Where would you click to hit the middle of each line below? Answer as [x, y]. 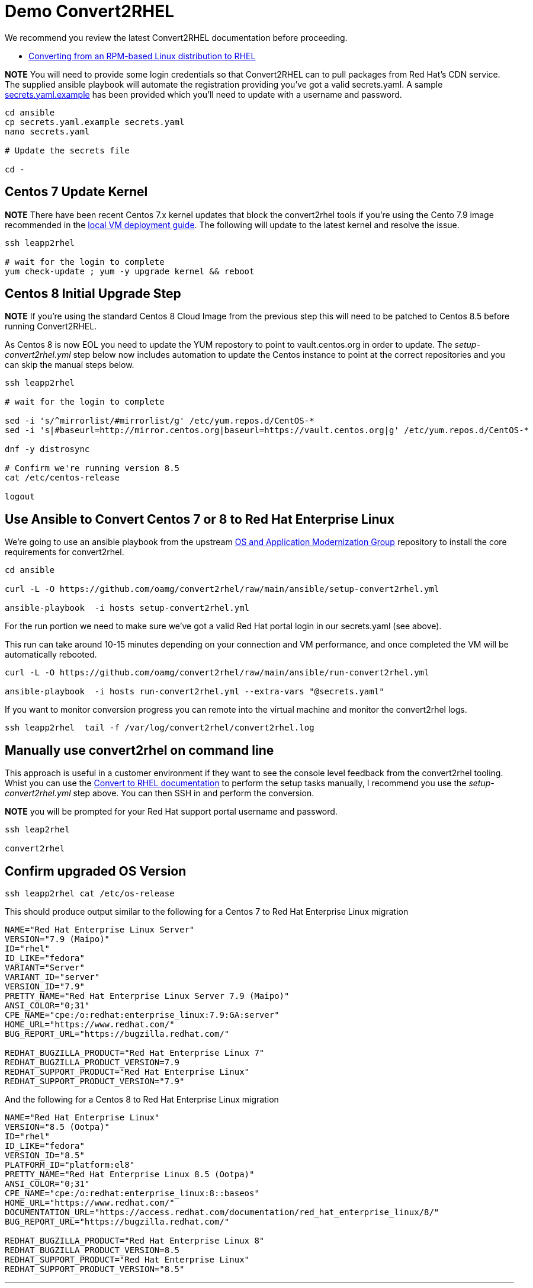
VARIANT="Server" [45, 967]
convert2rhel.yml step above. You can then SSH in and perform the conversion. [160, 793]
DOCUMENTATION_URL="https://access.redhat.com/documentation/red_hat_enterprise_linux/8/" [222, 1212]
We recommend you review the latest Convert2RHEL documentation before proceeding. [176, 37]
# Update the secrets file [67, 150]
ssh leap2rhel [37, 830]
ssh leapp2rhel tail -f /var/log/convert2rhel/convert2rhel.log [160, 728]
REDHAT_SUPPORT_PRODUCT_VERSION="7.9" [95, 1081]
